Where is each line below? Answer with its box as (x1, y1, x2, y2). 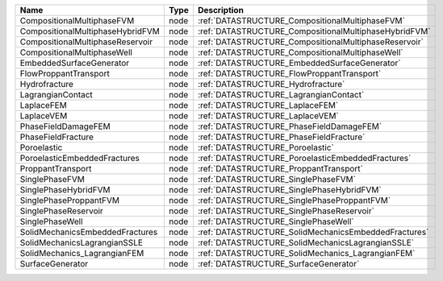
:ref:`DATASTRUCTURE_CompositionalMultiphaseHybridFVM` (198, 26, 431, 36)
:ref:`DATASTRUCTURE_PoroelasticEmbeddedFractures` (198, 153, 412, 163)
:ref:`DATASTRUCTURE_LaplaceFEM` (198, 100, 339, 110)
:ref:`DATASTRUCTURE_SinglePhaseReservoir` (198, 205, 375, 217)
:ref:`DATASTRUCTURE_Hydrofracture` (198, 79, 345, 89)
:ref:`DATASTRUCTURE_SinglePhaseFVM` (198, 174, 357, 184)
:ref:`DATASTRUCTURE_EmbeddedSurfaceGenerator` (198, 57, 401, 68)
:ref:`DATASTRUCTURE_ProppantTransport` (198, 163, 363, 174)
